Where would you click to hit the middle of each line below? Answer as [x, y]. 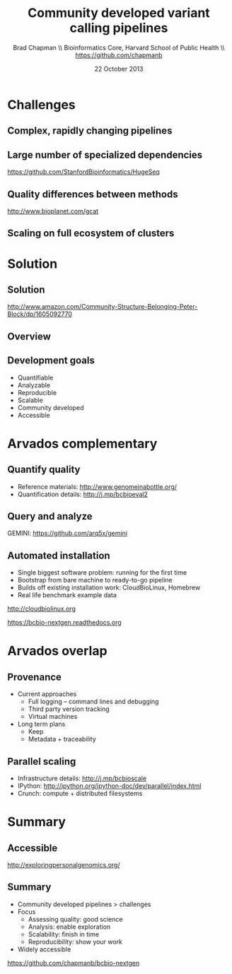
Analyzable [34, 385]
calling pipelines [119, 28]
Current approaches [47, 694]
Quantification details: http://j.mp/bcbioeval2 [83, 494]
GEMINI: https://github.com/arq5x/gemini [68, 533]
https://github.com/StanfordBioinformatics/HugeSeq [84, 172]
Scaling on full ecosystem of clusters [91, 234]
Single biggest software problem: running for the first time [102, 573]
